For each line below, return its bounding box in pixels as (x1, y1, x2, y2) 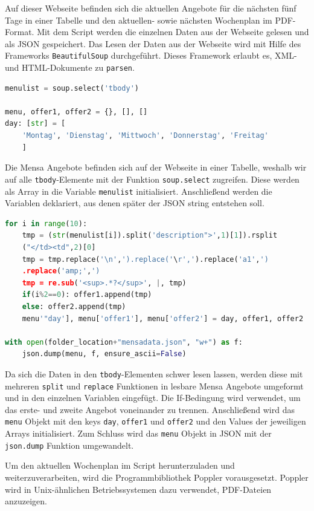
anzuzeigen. (5, 495, 47, 507)
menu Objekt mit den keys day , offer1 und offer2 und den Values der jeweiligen (5, 415, 306, 428)
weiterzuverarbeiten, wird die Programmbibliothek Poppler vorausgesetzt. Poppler (5, 470, 309, 483)
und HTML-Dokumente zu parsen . (5, 61, 135, 74)
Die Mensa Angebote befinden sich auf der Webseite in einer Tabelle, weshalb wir (5, 161, 307, 174)
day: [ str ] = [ (5, 119, 66, 128)
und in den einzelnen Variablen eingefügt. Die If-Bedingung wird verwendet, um (5, 391, 301, 404)
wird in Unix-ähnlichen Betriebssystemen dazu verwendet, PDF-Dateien (5, 483, 272, 495)
